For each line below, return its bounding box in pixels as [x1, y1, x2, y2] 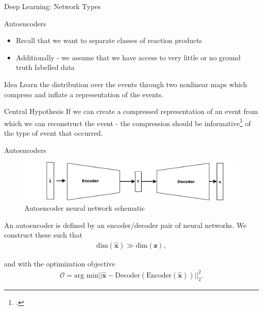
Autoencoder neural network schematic [24, 202, 145, 213]
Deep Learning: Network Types [4, 1, 101, 11]
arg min [74, 272, 99, 279]
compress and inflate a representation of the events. [4, 89, 164, 99]
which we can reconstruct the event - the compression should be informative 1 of [4, 116, 251, 128]
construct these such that [4, 229, 82, 240]
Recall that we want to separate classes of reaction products [16, 35, 202, 46]
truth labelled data [16, 62, 75, 72]
